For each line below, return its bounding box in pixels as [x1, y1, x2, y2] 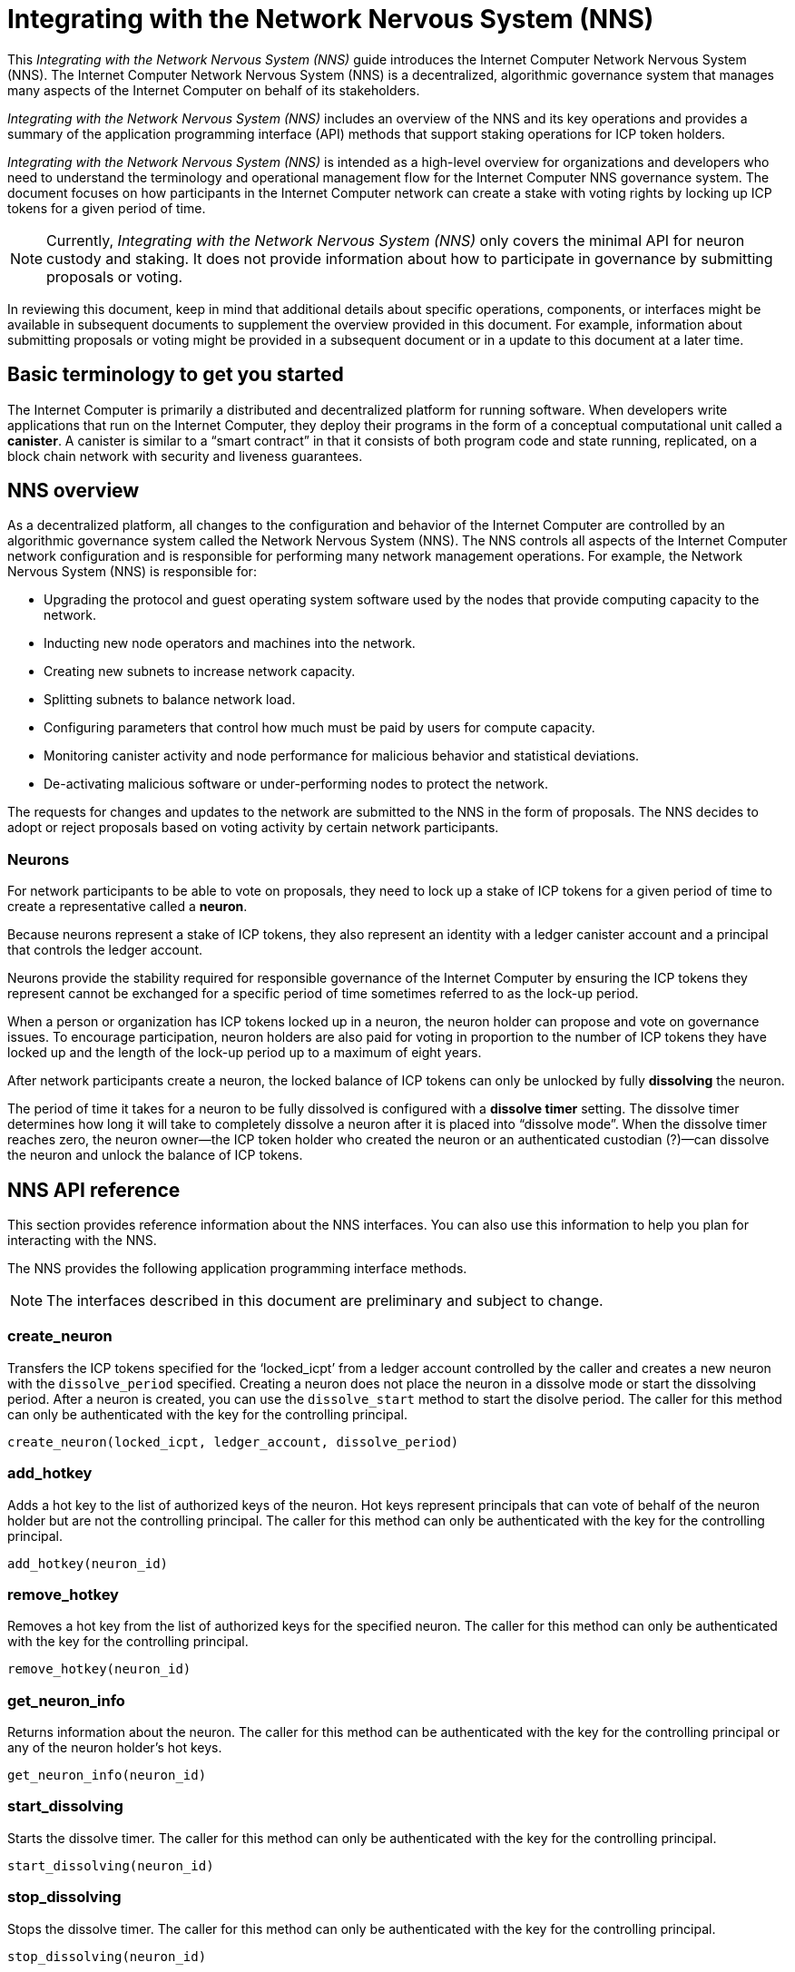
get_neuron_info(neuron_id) [7, 1768, 207, 1783]
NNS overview [7, 479, 140, 503]
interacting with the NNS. [7, 1232, 157, 1249]
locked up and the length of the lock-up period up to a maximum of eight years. [7, 1045, 482, 1061]
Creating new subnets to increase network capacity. [44, 663, 356, 680]
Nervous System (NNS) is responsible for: [7, 564, 257, 580]
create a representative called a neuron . [7, 898, 248, 915]
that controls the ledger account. [7, 942, 203, 958]
